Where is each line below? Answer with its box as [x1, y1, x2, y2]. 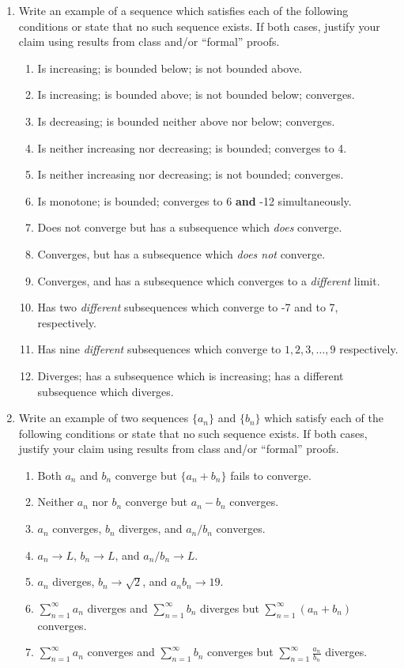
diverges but [200, 599, 259, 616]
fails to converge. [230, 466, 311, 483]
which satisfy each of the [264, 409, 383, 426]
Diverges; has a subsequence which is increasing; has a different [37, 367, 344, 383]
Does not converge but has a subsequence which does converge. [37, 219, 342, 236]
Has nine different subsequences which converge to [37, 341, 281, 357]
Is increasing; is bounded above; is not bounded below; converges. [37, 86, 355, 103]
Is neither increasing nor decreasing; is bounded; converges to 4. [37, 139, 347, 156]
